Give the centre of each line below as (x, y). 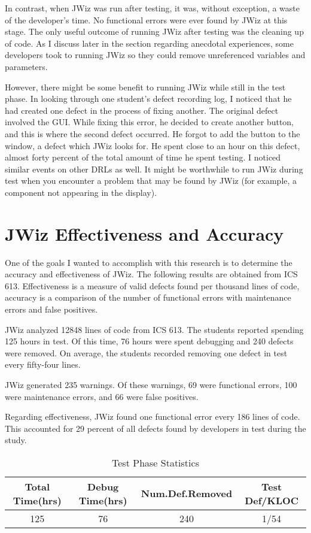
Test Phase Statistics (155, 462)
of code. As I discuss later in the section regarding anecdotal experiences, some (149, 43)
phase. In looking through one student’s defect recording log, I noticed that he (148, 99)
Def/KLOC (272, 500)
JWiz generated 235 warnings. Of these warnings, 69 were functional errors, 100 (151, 384)
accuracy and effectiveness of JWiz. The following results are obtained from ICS (151, 274)
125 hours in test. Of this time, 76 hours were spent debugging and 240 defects (149, 341)
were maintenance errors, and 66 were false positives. (102, 396)
